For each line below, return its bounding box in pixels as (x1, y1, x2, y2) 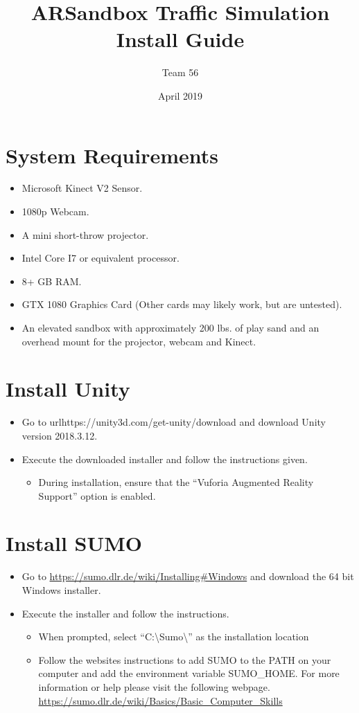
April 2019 (157, 88, 203, 102)
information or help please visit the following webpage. (38, 679, 270, 694)
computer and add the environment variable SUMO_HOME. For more (38, 666, 340, 680)
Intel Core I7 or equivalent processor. (21, 251, 179, 265)
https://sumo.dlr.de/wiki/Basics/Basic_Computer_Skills (38, 693, 283, 707)
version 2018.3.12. (21, 428, 98, 442)
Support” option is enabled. (38, 488, 156, 503)
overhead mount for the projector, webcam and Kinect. (21, 334, 256, 348)
